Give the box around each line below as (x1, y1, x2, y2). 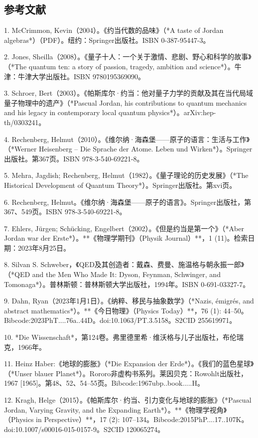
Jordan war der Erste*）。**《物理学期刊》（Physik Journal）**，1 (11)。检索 (4, 233, 248, 243)
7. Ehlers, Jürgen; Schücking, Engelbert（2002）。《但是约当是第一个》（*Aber (4, 223, 244, 233)
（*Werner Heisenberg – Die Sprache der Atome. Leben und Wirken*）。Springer (4, 144, 253, 154)
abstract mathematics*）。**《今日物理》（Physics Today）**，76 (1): (4, 305, 222, 315)
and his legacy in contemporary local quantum (4, 107, 146, 118)
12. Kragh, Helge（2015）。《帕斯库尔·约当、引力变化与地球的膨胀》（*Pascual (4, 395, 252, 405)
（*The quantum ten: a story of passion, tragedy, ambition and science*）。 (4, 61, 235, 71)
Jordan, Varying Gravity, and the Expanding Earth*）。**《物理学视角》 (4, 404, 227, 415)
